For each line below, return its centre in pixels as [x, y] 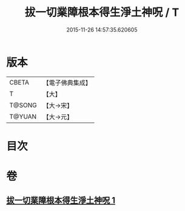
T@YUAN [23, 116]
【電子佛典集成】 [67, 83]
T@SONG [23, 105]
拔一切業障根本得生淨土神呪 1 [61, 200]
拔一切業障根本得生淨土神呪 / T [102, 12]
